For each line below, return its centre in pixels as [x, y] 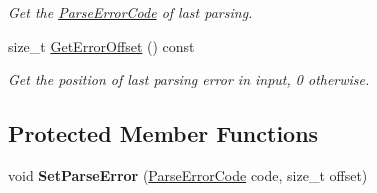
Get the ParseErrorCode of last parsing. [130, 12]
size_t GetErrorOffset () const [101, 45]
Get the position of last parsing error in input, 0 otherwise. [189, 79]
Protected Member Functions [163, 133]
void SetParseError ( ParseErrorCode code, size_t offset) [188, 174]
